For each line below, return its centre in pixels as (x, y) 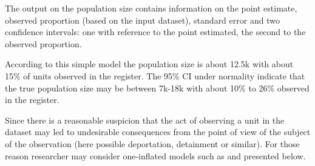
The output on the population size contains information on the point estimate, (151, 8)
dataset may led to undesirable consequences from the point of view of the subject (158, 132)
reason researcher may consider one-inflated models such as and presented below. (155, 155)
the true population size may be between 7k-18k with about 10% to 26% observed (157, 88)
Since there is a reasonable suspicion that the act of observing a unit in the (145, 120)
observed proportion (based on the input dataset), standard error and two (142, 20)
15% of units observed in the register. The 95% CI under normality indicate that (155, 75)
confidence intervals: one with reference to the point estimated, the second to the (155, 32)
